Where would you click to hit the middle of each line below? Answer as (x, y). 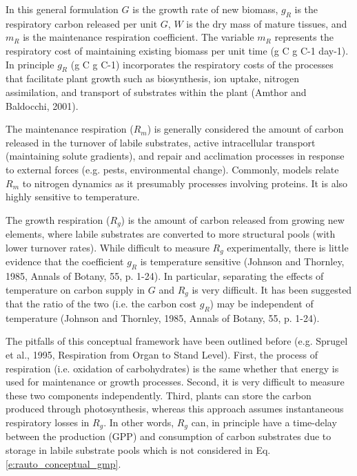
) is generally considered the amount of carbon (245, 129)
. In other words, (139, 422)
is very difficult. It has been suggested (272, 289)
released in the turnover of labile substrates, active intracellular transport (161, 142)
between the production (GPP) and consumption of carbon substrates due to (169, 436)
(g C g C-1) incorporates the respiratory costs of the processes (202, 64)
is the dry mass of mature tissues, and (267, 23)
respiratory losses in (48, 422)
